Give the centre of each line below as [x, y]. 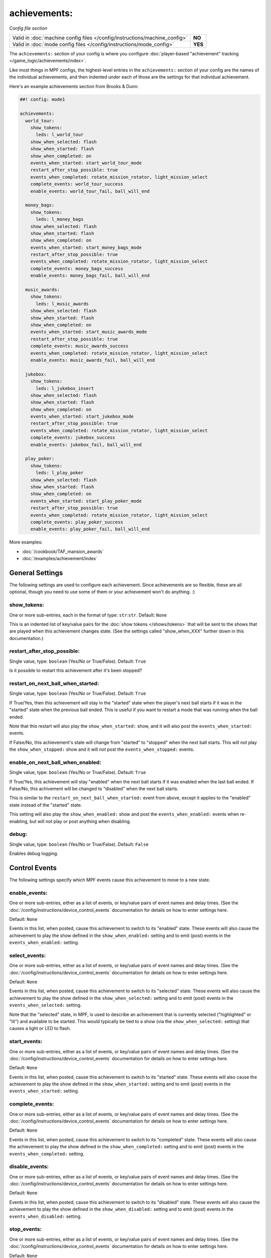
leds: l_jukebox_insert [65, 388]
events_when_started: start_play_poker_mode [86, 501]
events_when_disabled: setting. [45, 1216]
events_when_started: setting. [44, 1091]
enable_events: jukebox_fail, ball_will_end [86, 445]
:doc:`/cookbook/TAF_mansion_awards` [63, 552]
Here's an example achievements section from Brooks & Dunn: [74, 86]
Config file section [28, 28]
